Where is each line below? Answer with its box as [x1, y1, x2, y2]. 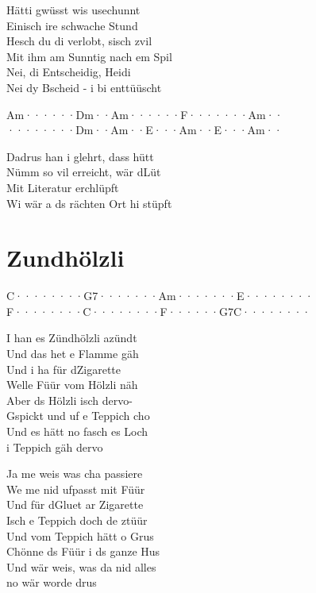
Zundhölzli [6, 241, 125, 274]
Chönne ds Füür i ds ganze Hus [6, 543, 160, 560]
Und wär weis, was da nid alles [6, 558, 156, 575]
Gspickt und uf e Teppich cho [6, 407, 150, 424]
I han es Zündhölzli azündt [6, 329, 137, 346]
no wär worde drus [6, 574, 97, 591]
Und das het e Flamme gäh [6, 345, 139, 362]
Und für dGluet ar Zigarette [6, 496, 144, 513]
